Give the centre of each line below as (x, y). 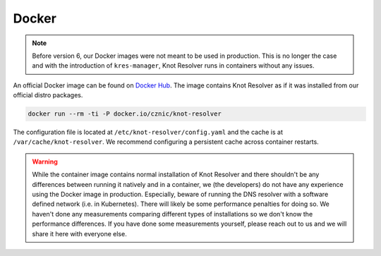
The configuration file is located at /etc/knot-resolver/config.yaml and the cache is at (148, 132)
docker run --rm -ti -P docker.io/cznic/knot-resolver (125, 114)
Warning (45, 161)
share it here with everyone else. (79, 233)
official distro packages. (48, 95)
